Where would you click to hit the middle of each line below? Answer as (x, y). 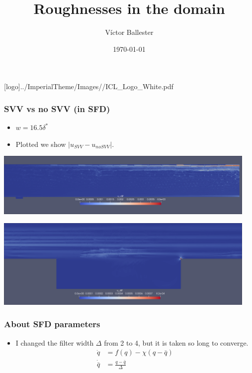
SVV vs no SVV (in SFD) (57, 108)
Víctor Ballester (129, 32)
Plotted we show (41, 144)
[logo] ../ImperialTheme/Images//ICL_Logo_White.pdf (89, 86)
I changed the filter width (55, 342)
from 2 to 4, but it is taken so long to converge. (176, 342)
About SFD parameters (52, 324)
